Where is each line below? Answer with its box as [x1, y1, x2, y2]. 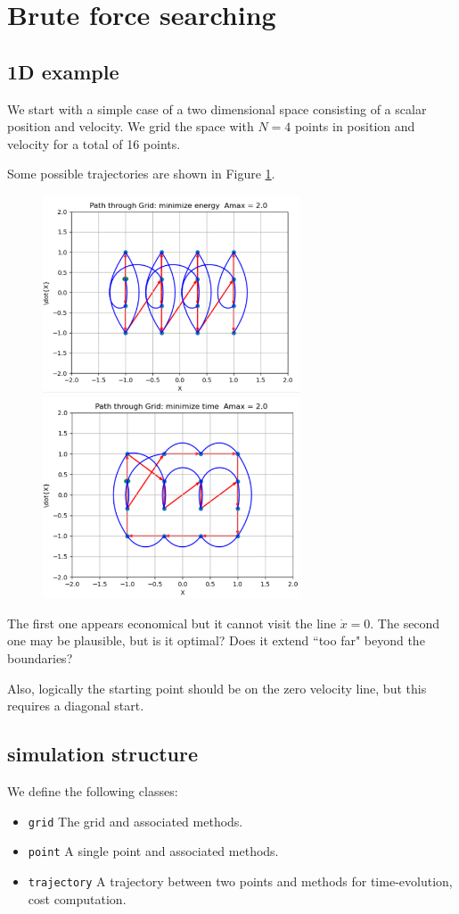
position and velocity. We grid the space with [7, 117, 254, 136]
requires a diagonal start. [7, 696, 144, 715]
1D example [7, 57, 119, 85]
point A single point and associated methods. [28, 842, 279, 860]
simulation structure [7, 740, 199, 768]
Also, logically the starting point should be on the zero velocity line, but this [7, 678, 427, 697]
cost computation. [28, 889, 127, 908]
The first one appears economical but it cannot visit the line [7, 613, 336, 632]
